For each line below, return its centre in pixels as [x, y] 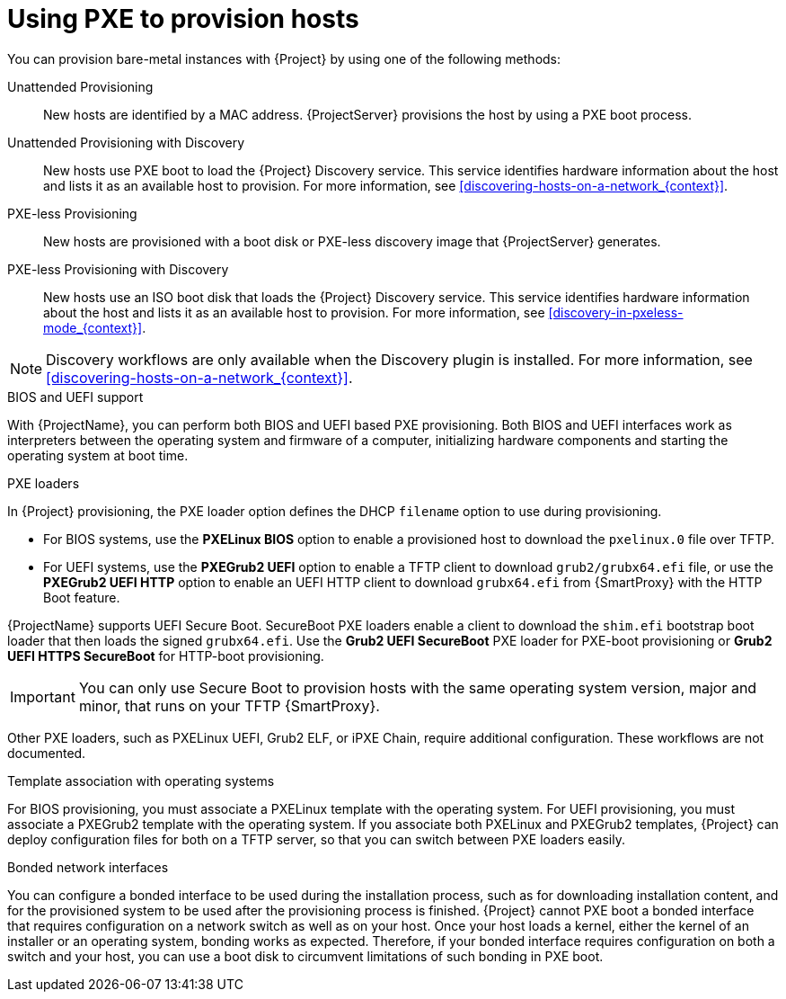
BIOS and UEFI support [75, 397]
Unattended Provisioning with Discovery [126, 142]
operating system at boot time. [98, 455]
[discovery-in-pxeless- [616, 312]
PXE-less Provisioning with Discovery [118, 269]
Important [43, 696]
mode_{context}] [93, 327]
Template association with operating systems [141, 780]
